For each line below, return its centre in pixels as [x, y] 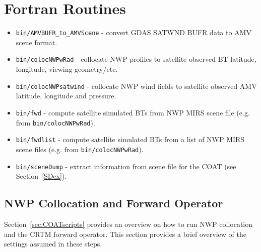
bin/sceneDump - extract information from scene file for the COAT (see [126, 166]
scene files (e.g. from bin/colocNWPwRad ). [80, 149]
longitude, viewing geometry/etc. [67, 69]
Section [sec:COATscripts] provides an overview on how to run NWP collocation [128, 224]
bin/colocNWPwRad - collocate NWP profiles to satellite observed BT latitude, [136, 59]
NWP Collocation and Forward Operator [114, 203]
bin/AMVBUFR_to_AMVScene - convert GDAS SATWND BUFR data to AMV [134, 32]
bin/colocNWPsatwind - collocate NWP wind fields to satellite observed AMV [136, 86]
